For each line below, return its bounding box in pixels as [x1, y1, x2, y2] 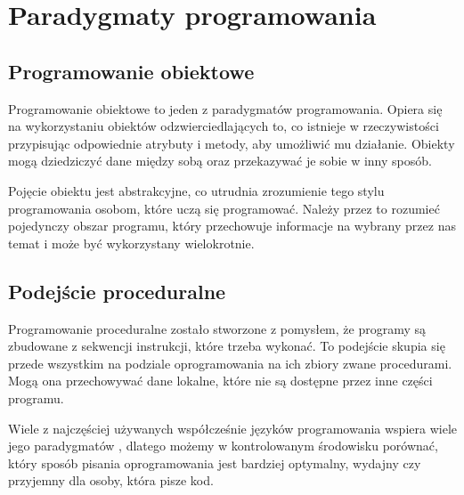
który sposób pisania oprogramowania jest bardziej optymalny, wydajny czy [8, 453, 421, 472]
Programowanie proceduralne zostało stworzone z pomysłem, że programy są [8, 319, 427, 337]
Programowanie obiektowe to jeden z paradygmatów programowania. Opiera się [8, 99, 443, 118]
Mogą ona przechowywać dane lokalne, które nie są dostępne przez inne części [8, 371, 433, 390]
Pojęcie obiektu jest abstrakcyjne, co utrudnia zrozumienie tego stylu [8, 181, 385, 199]
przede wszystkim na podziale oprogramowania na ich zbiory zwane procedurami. [8, 353, 452, 372]
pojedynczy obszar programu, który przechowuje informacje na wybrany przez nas [8, 216, 456, 235]
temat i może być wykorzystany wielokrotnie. [8, 233, 255, 252]
